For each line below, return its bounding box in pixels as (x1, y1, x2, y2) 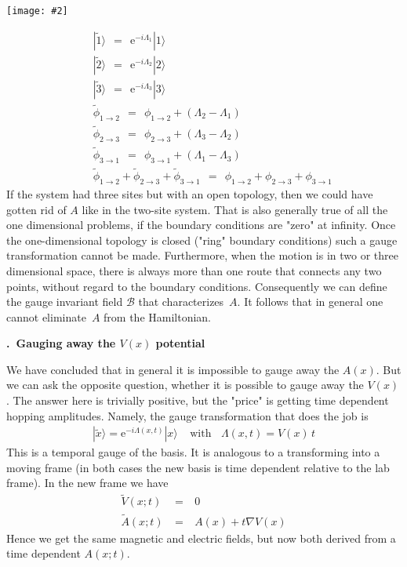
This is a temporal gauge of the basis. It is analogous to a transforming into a (6, 444, 380, 460)
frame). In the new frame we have (6, 474, 169, 491)
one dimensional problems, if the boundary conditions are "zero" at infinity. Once (6, 216, 396, 233)
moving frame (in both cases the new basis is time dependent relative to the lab (6, 459, 390, 475)
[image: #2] (6, 5, 68, 16)
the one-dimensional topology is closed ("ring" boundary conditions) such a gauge (6, 231, 398, 248)
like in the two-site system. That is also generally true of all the (82, 201, 388, 217)
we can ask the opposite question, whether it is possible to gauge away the (6, 376, 364, 393)
